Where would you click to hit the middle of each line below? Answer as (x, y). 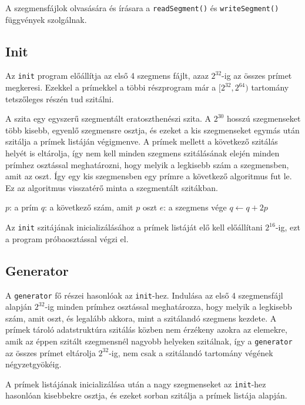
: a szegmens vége (195, 207)
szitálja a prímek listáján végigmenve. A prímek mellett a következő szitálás (142, 141)
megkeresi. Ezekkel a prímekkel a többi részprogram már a (111, 87)
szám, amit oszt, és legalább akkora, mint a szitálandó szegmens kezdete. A (141, 318)
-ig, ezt (288, 227)
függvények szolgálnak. (46, 19)
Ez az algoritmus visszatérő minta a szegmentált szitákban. (112, 187)
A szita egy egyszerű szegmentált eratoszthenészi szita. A (108, 118)
